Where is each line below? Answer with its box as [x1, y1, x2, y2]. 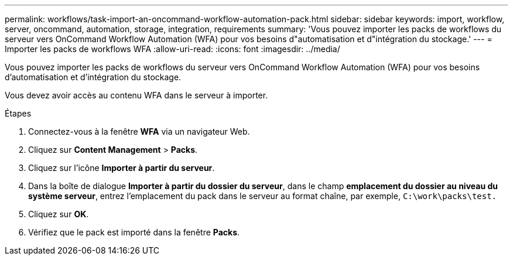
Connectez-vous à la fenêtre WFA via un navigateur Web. [28, 126, 250, 136]
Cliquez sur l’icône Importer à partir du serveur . [28, 163, 215, 173]
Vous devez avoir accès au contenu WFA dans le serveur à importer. [5, 90, 268, 100]
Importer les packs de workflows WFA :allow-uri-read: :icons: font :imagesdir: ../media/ [5, 44, 340, 54]
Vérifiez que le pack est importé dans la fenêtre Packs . [28, 227, 240, 237]
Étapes [5, 108, 32, 118]
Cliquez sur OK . [28, 209, 89, 219]
